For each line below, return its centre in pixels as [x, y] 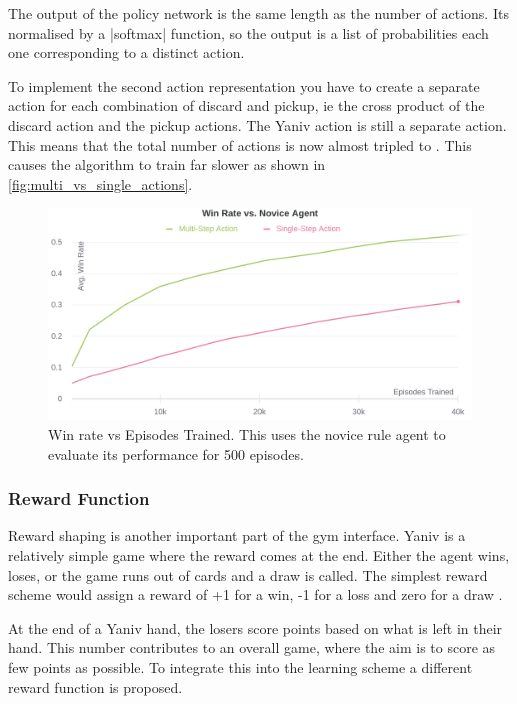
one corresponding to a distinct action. [126, 52]
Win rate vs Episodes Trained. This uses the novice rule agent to [247, 433]
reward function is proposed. [95, 686]
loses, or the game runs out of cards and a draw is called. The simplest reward [248, 574]
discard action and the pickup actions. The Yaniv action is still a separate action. [257, 124]
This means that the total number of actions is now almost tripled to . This [240, 144]
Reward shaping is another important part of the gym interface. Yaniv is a [237, 535]
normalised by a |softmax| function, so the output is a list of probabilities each [248, 32]
